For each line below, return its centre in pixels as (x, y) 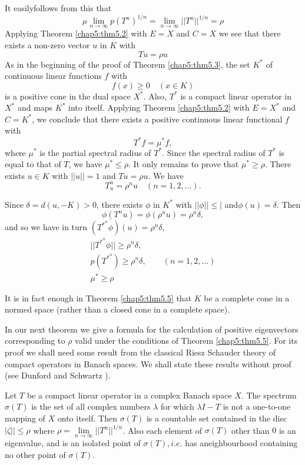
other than (251, 430)
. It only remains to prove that (184, 164)
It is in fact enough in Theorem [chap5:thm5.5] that (98, 298)
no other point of (35, 454)
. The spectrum (269, 395)
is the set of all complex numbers (91, 406)
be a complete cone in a (247, 298)
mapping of (25, 418)
